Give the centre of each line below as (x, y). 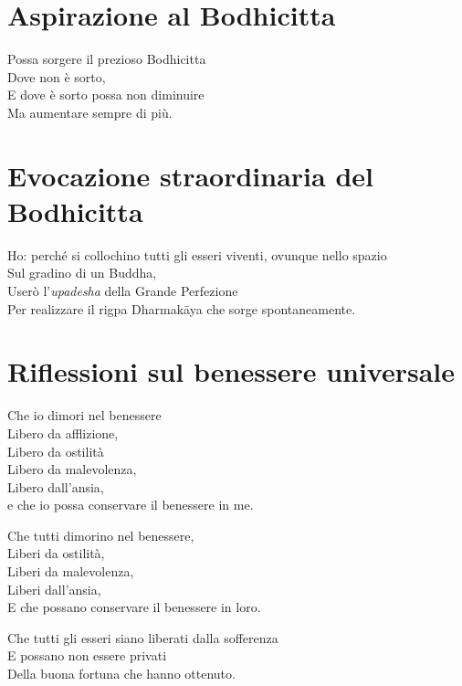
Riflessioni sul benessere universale (231, 371)
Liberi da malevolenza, (71, 571)
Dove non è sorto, (57, 76)
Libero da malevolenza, (72, 469)
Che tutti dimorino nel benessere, (101, 535)
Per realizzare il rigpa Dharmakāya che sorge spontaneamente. (182, 308)
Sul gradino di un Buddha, (82, 273)
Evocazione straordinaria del (190, 175)
